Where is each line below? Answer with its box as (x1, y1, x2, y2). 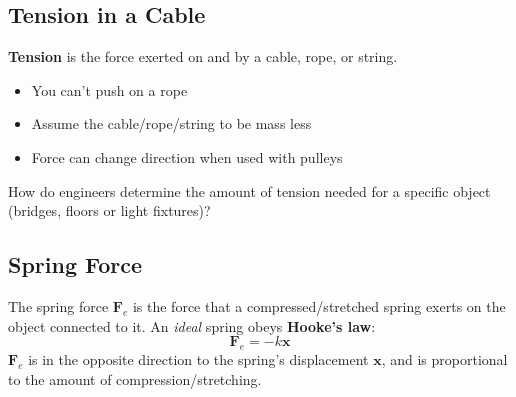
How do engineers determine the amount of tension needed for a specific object (8, 180, 491, 201)
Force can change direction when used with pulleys (31, 146, 343, 167)
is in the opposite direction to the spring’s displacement (28, 348, 369, 369)
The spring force (8, 295, 109, 316)
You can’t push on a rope (31, 79, 188, 100)
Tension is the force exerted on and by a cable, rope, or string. (8, 46, 398, 67)
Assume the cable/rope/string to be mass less (31, 113, 312, 134)
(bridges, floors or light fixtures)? (8, 200, 211, 221)
